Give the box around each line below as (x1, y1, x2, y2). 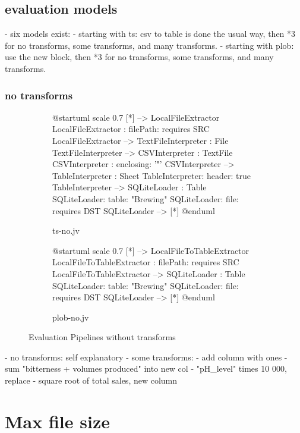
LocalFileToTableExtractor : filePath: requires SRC (52, 256, 239, 268)
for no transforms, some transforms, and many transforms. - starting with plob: (5, 39, 294, 51)
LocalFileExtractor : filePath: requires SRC (52, 123, 210, 135)
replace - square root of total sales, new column (5, 374, 178, 387)
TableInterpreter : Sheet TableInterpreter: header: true (52, 169, 251, 181)
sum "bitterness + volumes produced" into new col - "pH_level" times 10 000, (5, 362, 287, 375)
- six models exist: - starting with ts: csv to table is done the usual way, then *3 (5, 27, 296, 40)
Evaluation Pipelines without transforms (29, 331, 176, 343)
